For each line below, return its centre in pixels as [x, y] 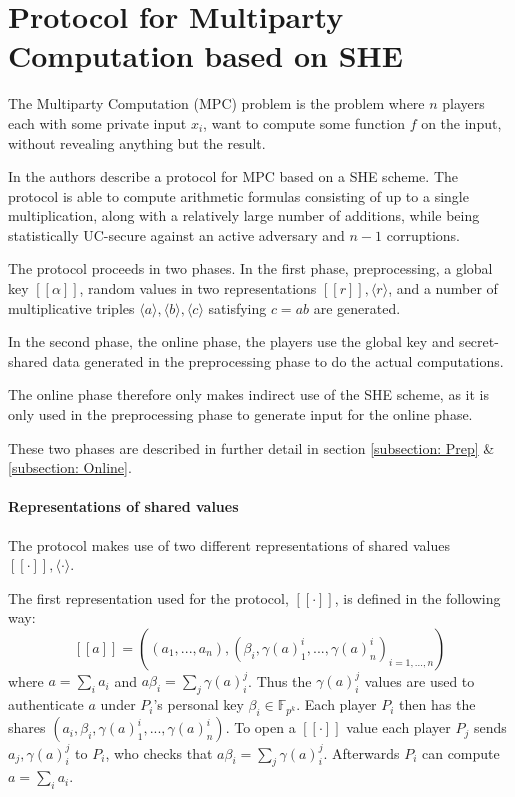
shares [27, 727]
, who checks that [159, 752]
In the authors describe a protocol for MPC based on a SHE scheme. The [233, 176]
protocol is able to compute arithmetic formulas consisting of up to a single [238, 195]
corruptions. [423, 234]
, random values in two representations [198, 288]
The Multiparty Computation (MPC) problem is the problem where [216, 103]
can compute [460, 752]
